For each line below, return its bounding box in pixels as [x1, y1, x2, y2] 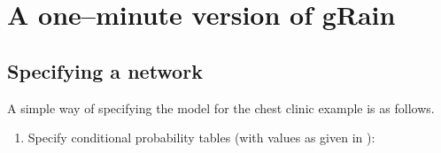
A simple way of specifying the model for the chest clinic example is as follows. [7, 98, 435, 117]
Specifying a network [7, 57, 203, 84]
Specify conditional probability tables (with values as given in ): [27, 128, 375, 147]
